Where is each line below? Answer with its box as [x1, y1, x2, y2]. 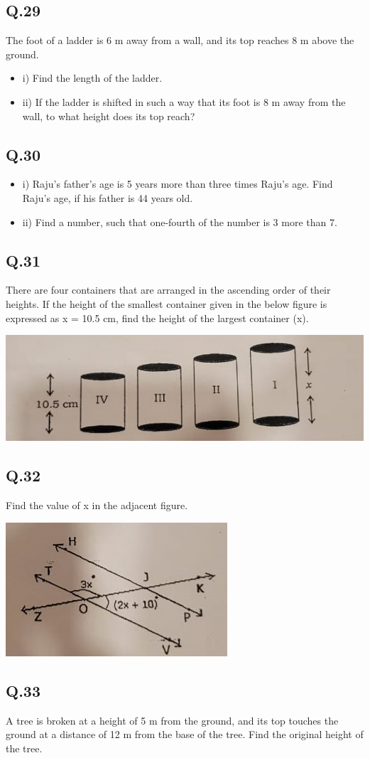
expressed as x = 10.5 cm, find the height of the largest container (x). [6, 310, 309, 325]
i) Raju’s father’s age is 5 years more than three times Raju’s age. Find [22, 176, 333, 191]
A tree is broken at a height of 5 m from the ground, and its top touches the [6, 712, 339, 727]
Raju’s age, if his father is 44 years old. [22, 190, 193, 205]
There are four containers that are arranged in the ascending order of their [6, 282, 331, 297]
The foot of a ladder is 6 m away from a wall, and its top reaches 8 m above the [6, 33, 354, 48]
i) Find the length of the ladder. [22, 70, 163, 85]
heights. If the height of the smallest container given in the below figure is [6, 296, 327, 311]
